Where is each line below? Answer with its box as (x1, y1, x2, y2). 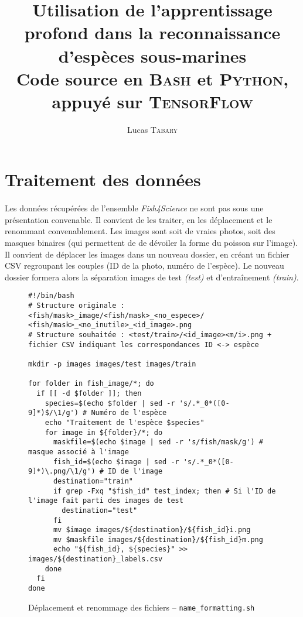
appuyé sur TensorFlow (52, 89, 253, 113)
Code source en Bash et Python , (16, 66, 289, 90)
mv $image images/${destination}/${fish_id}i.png (53, 526, 251, 534)
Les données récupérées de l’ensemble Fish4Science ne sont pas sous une (5, 202, 264, 214)
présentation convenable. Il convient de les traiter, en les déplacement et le (5, 213, 273, 225)
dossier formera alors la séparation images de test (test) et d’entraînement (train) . (5, 270, 299, 283)
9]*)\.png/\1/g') (28, 467, 96, 476)
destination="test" (62, 506, 138, 515)
